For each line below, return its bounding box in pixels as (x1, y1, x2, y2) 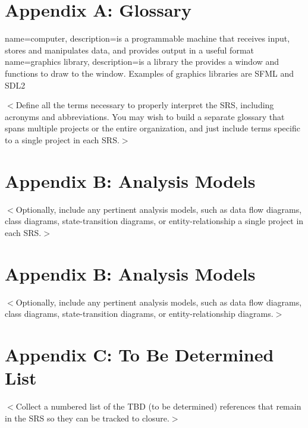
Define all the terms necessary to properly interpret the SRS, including (15, 99, 274, 111)
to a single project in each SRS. (5, 133, 120, 146)
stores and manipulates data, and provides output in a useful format (5, 43, 254, 56)
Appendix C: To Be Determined (5, 342, 274, 366)
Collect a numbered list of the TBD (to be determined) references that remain (15, 400, 301, 412)
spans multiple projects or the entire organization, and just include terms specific (5, 122, 300, 134)
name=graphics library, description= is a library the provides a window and (5, 55, 279, 68)
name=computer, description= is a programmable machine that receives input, (5, 32, 290, 45)
